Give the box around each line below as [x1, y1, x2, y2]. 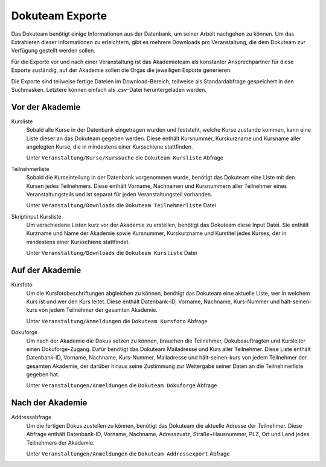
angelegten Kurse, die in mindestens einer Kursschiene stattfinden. [26, 143, 193, 150]
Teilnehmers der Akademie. [26, 439, 95, 446]
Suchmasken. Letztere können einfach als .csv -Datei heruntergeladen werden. [11, 86, 207, 93]
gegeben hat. [26, 371, 60, 378]
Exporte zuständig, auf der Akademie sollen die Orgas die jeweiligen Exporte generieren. [11, 66, 232, 74]
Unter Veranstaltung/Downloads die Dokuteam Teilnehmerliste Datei [26, 202, 217, 209]
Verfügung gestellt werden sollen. [11, 47, 96, 54]
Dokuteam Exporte [11, 9, 107, 22]
